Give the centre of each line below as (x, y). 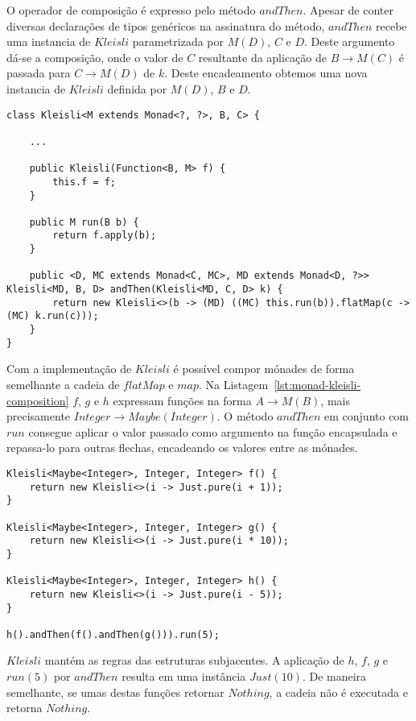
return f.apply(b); (105, 236)
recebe (391, 25)
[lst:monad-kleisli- (317, 384)
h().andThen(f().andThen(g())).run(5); (113, 634)
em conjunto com (367, 416)
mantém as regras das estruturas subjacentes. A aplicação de (194, 660)
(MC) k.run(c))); (53, 316)
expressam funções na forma (182, 400)
